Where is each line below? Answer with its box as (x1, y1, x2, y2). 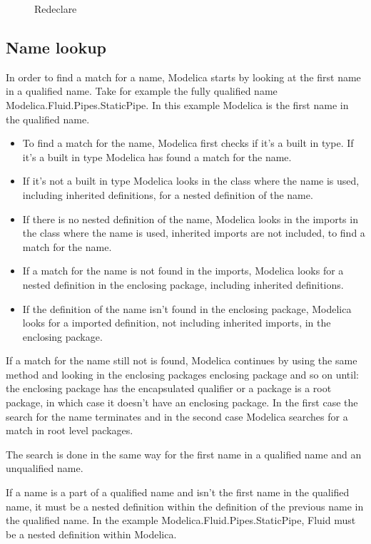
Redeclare (34, 1, 77, 16)
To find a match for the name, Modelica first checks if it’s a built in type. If (22, 135, 354, 150)
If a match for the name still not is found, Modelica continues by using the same (6, 353, 357, 368)
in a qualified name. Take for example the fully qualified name (6, 83, 278, 98)
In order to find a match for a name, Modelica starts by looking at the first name (6, 69, 361, 84)
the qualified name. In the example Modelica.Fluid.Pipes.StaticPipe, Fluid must (6, 513, 356, 528)
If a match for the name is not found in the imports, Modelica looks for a (22, 263, 344, 278)
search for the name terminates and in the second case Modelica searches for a (6, 409, 348, 424)
